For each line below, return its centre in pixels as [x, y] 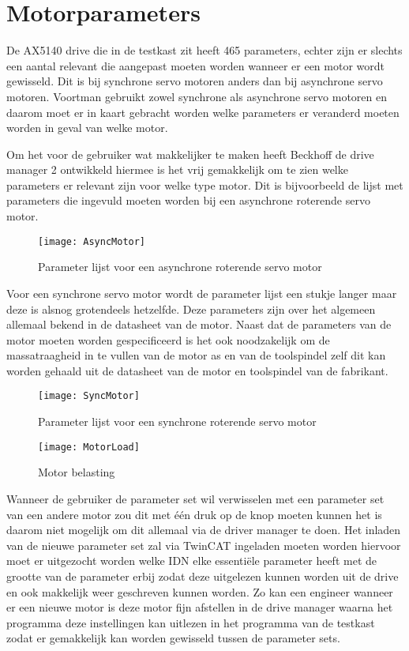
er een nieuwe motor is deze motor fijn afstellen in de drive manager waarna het [200, 607]
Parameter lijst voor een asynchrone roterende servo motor [180, 267]
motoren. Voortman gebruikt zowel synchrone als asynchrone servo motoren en [197, 96]
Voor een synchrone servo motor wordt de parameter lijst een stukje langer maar [202, 293]
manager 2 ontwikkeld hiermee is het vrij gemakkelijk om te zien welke [177, 169]
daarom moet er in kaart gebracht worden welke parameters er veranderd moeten [203, 112]
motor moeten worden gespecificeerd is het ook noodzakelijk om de [168, 339]
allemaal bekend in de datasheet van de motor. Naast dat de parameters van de [199, 324]
